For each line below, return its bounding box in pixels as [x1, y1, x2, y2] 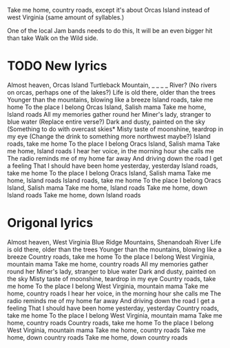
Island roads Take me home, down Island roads [7, 191, 141, 199]
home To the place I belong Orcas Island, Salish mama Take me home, [7, 103, 207, 111]
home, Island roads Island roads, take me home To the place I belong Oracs [7, 176, 222, 184]
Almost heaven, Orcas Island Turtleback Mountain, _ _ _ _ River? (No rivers [7, 81, 217, 89]
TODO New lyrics [7, 58, 107, 74]
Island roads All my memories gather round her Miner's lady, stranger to [7, 110, 211, 118]
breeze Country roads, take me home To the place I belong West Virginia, [7, 252, 216, 261]
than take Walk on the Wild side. [7, 34, 98, 42]
